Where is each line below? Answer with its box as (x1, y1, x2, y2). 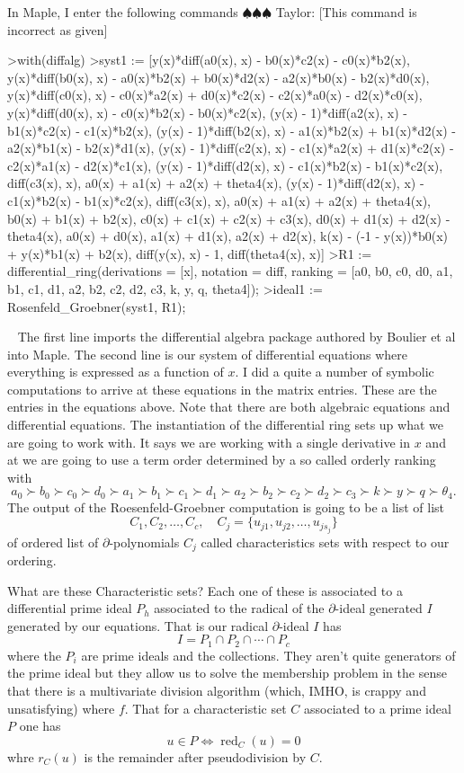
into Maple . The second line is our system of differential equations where (7, 344, 407, 363)
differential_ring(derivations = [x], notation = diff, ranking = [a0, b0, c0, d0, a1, (7, 262, 453, 280)
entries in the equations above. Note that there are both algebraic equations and (7, 397, 451, 416)
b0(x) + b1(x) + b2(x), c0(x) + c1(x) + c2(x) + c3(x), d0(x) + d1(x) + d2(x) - (7, 209, 451, 227)
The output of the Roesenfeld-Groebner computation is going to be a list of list (7, 497, 445, 516)
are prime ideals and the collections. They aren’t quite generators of (81, 645, 456, 664)
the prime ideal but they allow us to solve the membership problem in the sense (7, 663, 447, 682)
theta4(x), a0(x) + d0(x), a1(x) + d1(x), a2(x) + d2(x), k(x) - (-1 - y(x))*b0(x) (7, 227, 449, 245)
